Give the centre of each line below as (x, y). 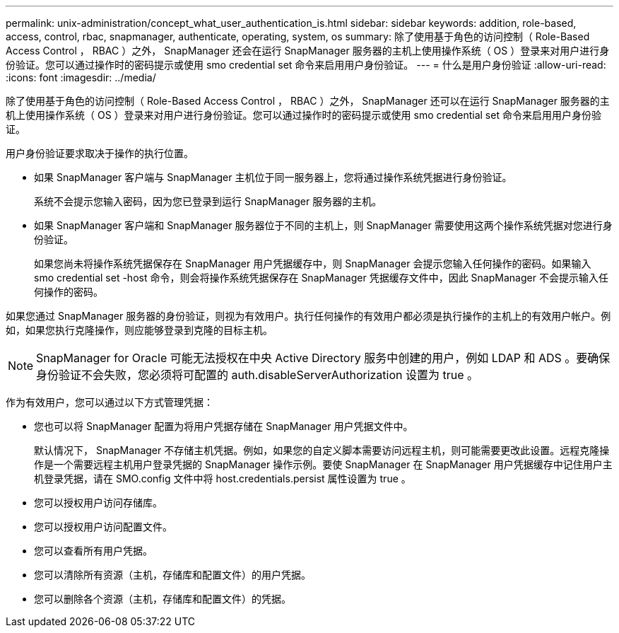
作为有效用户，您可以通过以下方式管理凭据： (110, 402)
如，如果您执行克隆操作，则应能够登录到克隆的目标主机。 (139, 330)
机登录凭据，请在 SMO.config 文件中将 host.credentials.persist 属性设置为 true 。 (223, 478)
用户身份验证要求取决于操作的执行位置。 (100, 153)
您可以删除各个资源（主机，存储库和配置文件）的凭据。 (163, 599)
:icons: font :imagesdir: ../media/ (81, 77)
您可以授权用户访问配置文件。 (103, 527)
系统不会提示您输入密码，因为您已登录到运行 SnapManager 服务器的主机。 (208, 201)
